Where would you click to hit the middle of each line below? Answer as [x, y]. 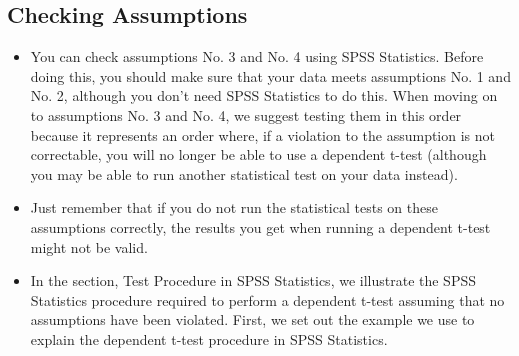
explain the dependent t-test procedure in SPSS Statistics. [209, 338]
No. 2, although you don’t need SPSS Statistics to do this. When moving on [264, 95]
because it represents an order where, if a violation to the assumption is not [262, 134]
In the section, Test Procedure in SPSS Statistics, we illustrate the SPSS [253, 280]
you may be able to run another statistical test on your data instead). [244, 173]
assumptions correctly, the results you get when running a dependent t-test [260, 226]
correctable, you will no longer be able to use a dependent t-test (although [258, 154]
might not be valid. [89, 246]
